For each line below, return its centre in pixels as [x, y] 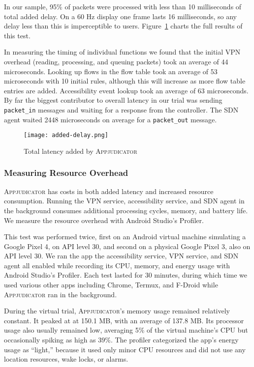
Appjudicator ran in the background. [61, 294]
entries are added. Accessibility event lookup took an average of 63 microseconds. [126, 90]
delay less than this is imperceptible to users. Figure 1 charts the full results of [123, 26]
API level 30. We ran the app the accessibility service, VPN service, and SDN [121, 256]
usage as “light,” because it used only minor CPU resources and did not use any [125, 349]
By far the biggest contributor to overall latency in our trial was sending [113, 100]
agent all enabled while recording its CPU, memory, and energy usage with [117, 265]
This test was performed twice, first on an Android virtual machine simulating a [125, 237]
